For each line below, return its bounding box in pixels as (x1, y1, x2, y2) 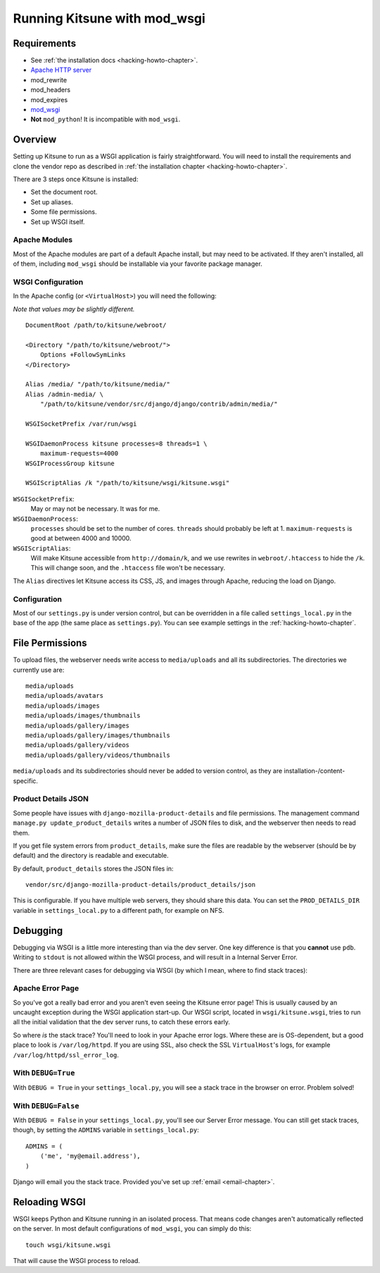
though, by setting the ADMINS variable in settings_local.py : (13, 1126, 200, 1134)
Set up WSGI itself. (30, 217, 85, 226)
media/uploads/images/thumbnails (25, 712, 141, 720)
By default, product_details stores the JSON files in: (13, 864, 174, 873)
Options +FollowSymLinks (39, 351, 126, 359)
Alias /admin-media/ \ (25, 390, 104, 398)
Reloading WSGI (13, 1195, 86, 1208)
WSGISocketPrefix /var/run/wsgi (25, 420, 137, 428)
